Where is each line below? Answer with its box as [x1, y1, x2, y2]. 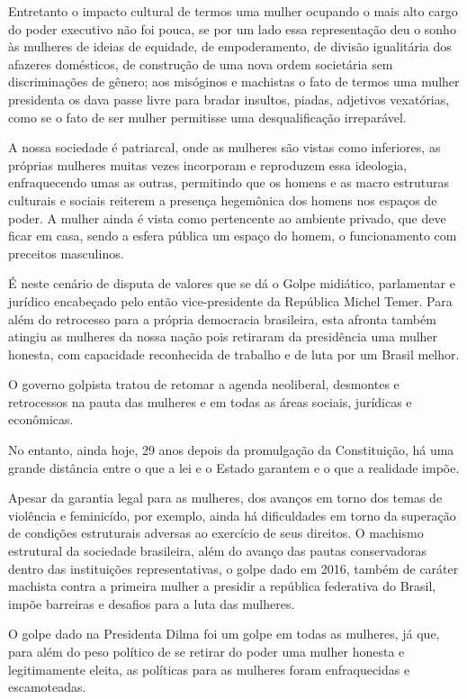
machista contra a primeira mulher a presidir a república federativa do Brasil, [8, 576, 436, 595]
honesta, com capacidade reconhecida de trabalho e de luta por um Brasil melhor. [8, 344, 460, 363]
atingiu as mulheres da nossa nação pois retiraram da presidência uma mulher [8, 327, 438, 346]
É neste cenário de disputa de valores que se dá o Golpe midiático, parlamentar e [8, 274, 455, 293]
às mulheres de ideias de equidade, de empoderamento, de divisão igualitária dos [8, 37, 452, 56]
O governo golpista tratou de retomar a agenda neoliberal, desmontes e [8, 375, 400, 394]
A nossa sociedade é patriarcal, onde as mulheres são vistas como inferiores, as [8, 138, 441, 157]
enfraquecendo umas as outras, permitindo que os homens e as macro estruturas [8, 173, 450, 192]
